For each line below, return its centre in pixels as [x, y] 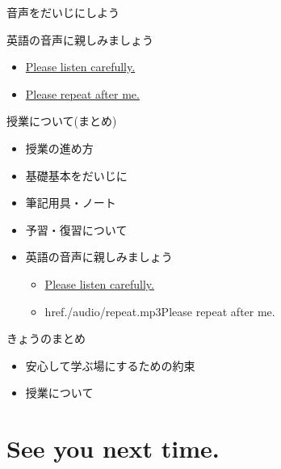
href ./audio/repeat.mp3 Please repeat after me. [160, 311]
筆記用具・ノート [71, 203]
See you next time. [113, 448]
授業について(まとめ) [62, 121]
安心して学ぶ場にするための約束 [110, 365]
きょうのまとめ [46, 338]
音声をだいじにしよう [63, 12]
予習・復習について [76, 229]
